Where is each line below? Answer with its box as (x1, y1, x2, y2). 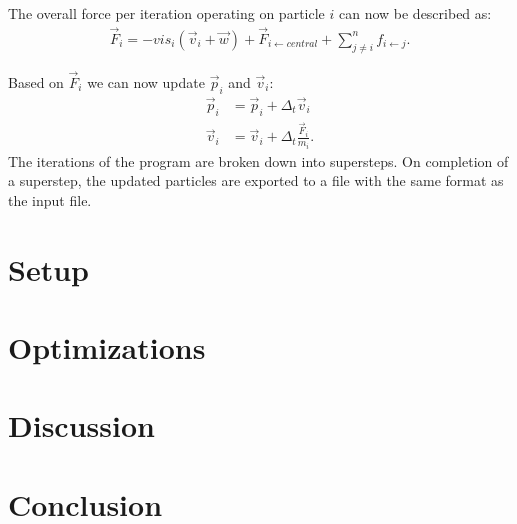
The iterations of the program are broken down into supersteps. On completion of (8, 150, 509, 171)
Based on (8, 71, 64, 92)
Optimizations (8, 327, 206, 368)
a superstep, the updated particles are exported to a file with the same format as (8, 170, 504, 191)
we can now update (87, 71, 205, 92)
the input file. (8, 189, 92, 210)
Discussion (8, 405, 155, 446)
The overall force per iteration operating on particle (8, 3, 325, 23)
